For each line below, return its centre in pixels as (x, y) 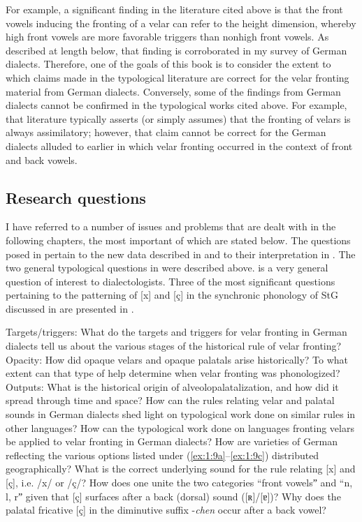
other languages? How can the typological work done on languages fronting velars (180, 427)
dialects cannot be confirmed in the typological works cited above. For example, (176, 105)
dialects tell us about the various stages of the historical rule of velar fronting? (174, 346)
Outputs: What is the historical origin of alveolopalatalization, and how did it (172, 386)
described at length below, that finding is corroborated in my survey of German (176, 50)
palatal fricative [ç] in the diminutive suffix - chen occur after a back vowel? (166, 510)
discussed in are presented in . (70, 308)
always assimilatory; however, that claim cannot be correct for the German (166, 132)
